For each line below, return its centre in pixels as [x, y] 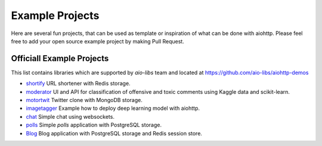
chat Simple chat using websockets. [70, 116]
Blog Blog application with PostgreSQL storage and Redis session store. [114, 133]
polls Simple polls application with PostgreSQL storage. [94, 125]
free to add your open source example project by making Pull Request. [97, 41]
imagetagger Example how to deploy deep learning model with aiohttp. [113, 108]
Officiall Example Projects [60, 58]
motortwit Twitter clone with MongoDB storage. [84, 100]
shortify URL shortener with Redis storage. [78, 84]
